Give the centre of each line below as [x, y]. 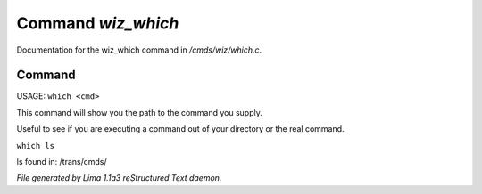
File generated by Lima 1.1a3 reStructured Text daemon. [119, 178]
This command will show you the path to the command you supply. [139, 112]
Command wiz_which [98, 23]
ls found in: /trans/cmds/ [62, 162]
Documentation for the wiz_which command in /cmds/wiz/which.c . [139, 50]
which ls [36, 145]
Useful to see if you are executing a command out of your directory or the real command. [180, 129]
